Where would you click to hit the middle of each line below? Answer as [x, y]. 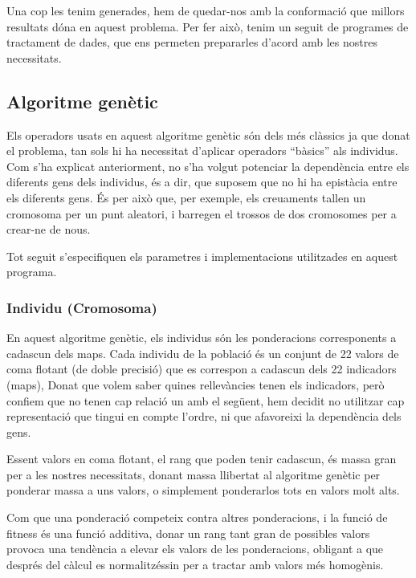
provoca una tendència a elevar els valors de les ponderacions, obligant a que [195, 549]
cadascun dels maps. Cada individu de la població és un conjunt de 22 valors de [203, 353]
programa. [32, 272]
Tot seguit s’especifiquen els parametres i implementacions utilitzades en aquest [202, 256]
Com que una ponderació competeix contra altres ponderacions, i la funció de [197, 517]
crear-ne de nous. [49, 229]
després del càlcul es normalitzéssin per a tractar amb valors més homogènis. [195, 564]
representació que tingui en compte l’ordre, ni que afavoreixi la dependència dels [204, 416]
